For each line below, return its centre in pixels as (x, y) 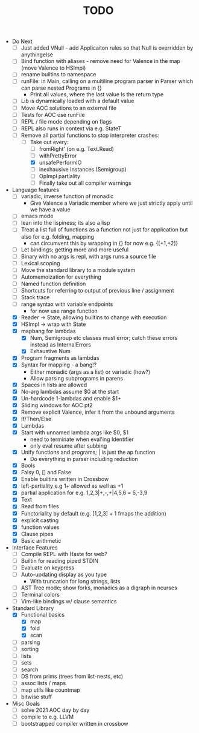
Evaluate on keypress (48, 568)
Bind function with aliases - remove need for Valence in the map (101, 61)
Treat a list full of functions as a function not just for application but (104, 230)
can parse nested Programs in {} (62, 88)
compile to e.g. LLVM (47, 717)
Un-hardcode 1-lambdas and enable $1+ (71, 398)
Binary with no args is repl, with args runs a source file (89, 256)
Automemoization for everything (61, 277)
